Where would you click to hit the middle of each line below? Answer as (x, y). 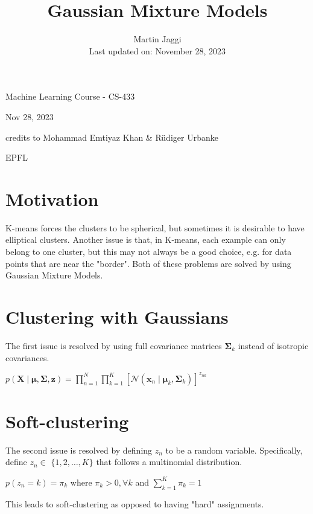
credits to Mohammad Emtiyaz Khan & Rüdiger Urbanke (112, 137)
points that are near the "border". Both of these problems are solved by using (148, 263)
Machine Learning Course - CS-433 (70, 96)
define (16, 462)
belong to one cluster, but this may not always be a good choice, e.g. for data (149, 251)
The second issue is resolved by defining (79, 450)
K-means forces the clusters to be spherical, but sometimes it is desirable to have (155, 227)
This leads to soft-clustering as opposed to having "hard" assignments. (135, 503)
